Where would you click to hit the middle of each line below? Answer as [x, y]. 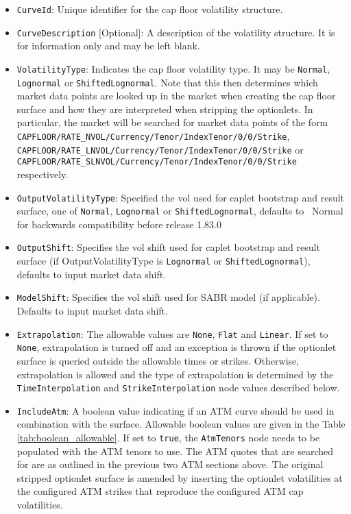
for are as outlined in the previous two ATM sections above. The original [170, 464]
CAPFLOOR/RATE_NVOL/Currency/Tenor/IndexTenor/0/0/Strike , [153, 136]
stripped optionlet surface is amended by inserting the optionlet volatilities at [180, 477]
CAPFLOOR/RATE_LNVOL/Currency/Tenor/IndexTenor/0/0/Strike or [160, 149]
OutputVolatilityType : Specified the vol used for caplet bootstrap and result [181, 197]
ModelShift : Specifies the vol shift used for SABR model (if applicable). [168, 297]
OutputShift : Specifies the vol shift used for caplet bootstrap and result [168, 247]
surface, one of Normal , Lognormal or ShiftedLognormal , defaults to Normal [180, 211]
